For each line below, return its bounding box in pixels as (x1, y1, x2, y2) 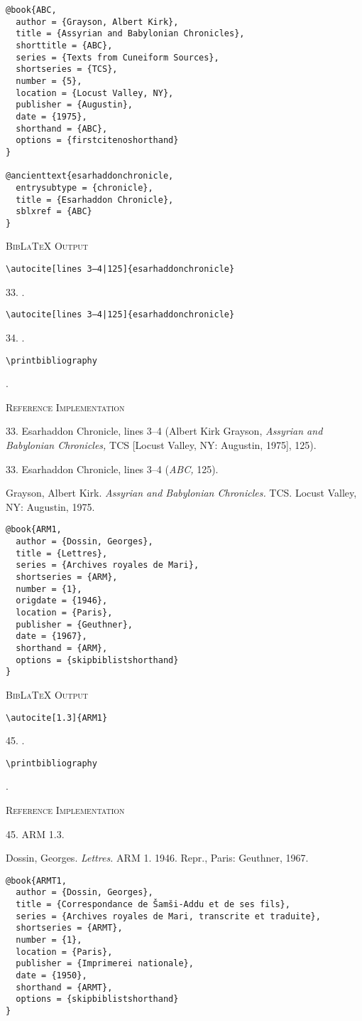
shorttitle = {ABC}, (16, 40, 113, 51)
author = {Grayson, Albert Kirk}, (16, 16, 179, 27)
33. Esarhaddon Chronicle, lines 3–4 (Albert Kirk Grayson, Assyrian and (6, 423, 323, 438)
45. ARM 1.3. (6, 826, 65, 841)
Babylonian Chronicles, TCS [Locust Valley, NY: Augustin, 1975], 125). (6, 438, 317, 452)
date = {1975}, (16, 111, 87, 122)
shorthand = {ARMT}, (16, 982, 113, 993)
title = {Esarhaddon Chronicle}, (16, 194, 174, 205)
